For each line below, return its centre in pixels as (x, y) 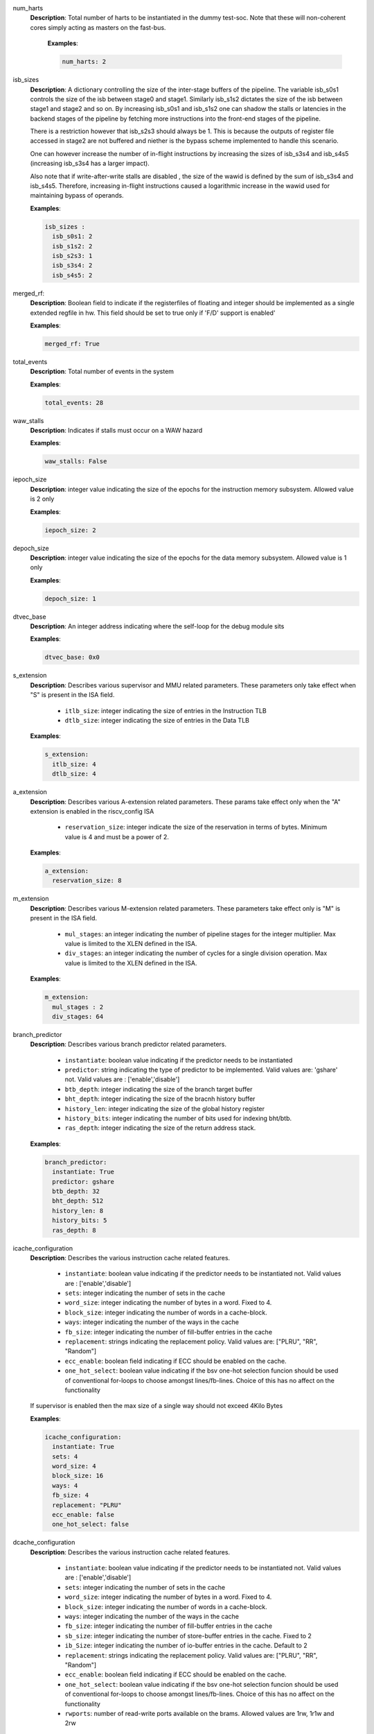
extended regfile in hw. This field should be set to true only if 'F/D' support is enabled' (153, 313)
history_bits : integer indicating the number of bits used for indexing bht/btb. (178, 1118)
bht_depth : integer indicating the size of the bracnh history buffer (160, 1099)
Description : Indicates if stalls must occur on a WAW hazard (116, 431)
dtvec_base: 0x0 (72, 658)
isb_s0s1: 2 (72, 237)
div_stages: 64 (78, 1016)
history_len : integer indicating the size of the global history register (165, 1108)
